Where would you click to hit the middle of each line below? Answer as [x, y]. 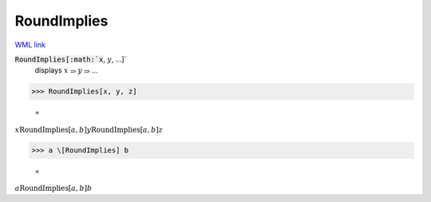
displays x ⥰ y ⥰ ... [66, 70]
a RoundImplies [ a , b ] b [53, 188]
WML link [30, 45]
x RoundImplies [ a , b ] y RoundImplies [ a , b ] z [89, 129]
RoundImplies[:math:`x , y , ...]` [71, 59]
